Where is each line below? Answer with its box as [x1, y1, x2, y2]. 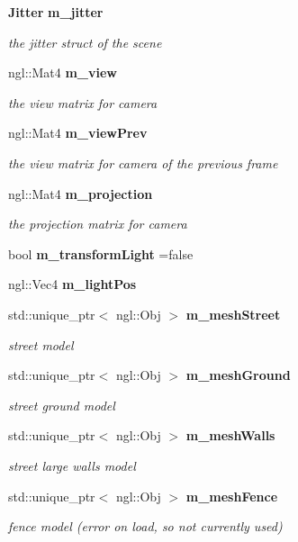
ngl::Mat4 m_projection [8, 184, 153, 203]
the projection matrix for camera [8, 214, 187, 233]
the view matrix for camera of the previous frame [8, 153, 278, 172]
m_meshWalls [185, 426, 275, 445]
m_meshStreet [185, 304, 281, 323]
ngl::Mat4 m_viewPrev [8, 123, 148, 142]
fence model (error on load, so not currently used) [8, 517, 283, 536]
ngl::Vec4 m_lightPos [8, 275, 137, 294]
